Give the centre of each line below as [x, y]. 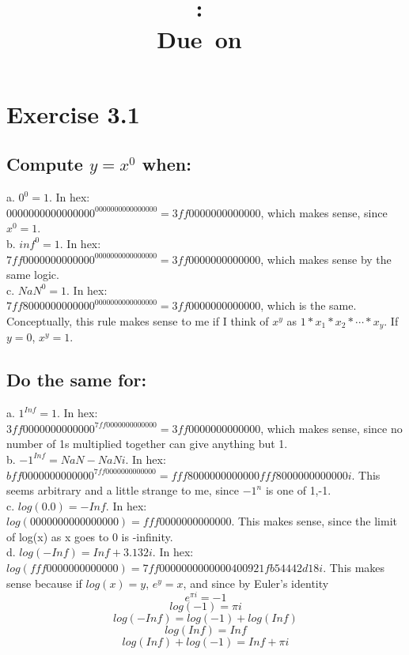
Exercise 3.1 [73, 113]
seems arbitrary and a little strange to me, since [123, 490]
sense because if [44, 583]
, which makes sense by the [326, 259]
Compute [45, 164]
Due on [199, 38]
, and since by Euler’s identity [256, 583]
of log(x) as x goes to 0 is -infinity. [90, 536]
